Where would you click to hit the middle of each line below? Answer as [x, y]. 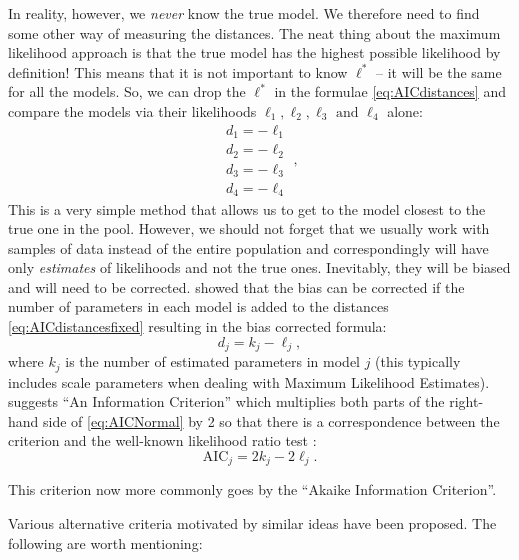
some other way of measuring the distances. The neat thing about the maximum [254, 32]
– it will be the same [439, 71]
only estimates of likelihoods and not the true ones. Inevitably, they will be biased [259, 267]
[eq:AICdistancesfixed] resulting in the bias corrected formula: [197, 326]
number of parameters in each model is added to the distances [198, 306]
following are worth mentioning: [105, 542]
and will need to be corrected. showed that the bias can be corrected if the [236, 286]
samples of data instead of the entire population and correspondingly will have [248, 247]
